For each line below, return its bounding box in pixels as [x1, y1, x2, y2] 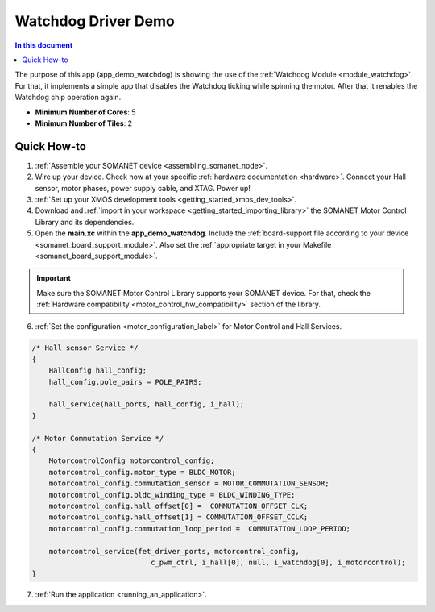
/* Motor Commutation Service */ [31, 434, 164, 443]
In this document [14, 40, 73, 50]
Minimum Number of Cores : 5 [35, 107, 136, 117]
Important [36, 273, 72, 283]
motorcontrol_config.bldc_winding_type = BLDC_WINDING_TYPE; [48, 490, 296, 499]
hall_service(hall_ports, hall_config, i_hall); [48, 400, 245, 409]
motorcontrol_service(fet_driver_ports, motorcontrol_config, [48, 547, 300, 556]
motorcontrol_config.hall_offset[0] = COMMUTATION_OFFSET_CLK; [48, 501, 309, 510]
